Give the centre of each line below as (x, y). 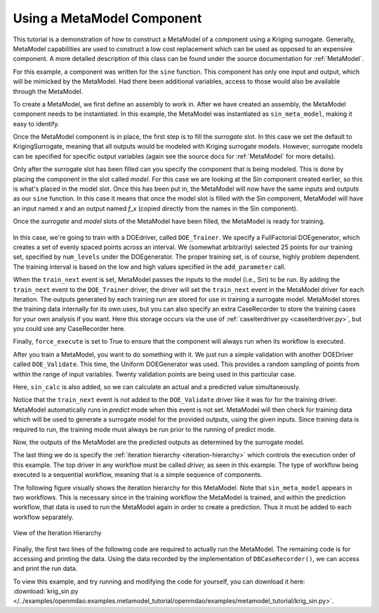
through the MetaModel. (48, 91)
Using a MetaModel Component (107, 18)
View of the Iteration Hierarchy (57, 533)
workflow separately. (43, 517)
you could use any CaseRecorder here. (69, 329)
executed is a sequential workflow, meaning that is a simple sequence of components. (138, 475)
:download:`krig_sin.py (46, 591)
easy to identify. (36, 123)
